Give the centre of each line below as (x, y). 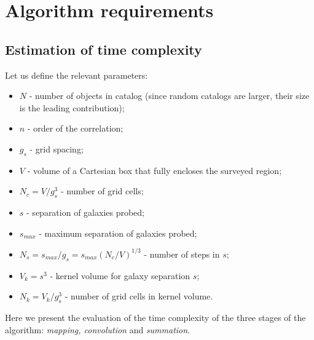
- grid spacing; (57, 148)
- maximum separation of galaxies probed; (118, 233)
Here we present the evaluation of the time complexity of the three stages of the (155, 318)
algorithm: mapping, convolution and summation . (98, 329)
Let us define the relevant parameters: (77, 75)
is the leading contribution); (72, 107)
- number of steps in (182, 254)
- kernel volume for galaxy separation (120, 275)
